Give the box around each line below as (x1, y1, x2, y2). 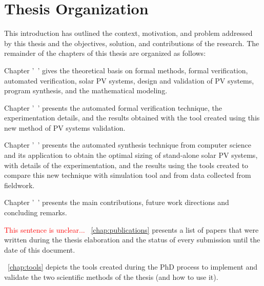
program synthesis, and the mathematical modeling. (4, 85, 168, 96)
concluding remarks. (4, 207, 67, 218)
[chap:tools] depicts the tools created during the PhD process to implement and (8, 261, 258, 272)
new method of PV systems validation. (4, 122, 126, 133)
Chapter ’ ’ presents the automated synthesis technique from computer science (4, 139, 252, 150)
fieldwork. (4, 179, 35, 190)
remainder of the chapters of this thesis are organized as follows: (4, 48, 206, 58)
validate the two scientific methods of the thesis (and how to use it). (4, 272, 218, 282)
